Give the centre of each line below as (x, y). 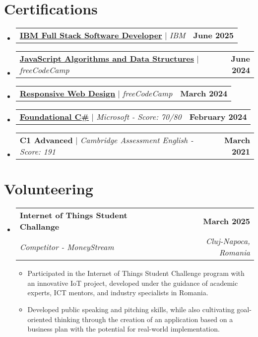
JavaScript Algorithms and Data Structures (107, 59)
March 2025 (226, 221)
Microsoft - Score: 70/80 (139, 117)
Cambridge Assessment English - (137, 140)
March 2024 (204, 93)
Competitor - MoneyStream (67, 247)
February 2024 (218, 117)
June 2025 (213, 35)
